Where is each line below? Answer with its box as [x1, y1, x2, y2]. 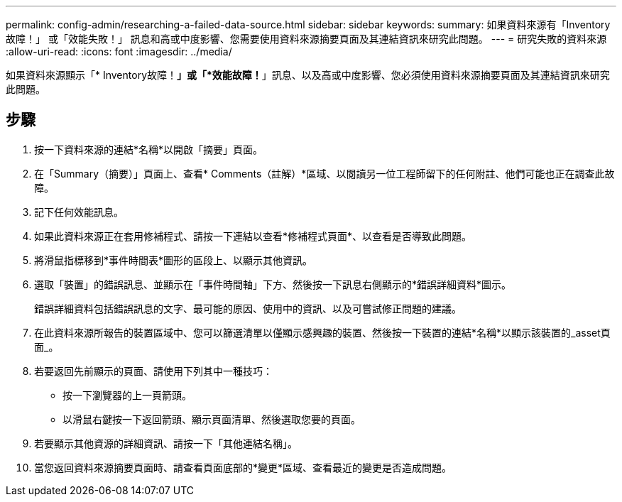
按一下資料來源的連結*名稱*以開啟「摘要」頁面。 [34, 143, 263, 155]
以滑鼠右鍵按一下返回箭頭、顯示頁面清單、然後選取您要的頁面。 [62, 413, 361, 425]
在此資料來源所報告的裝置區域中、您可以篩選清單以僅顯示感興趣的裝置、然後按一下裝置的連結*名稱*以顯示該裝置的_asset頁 [34, 326, 611, 339]
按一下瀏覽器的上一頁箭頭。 [62, 388, 192, 401]
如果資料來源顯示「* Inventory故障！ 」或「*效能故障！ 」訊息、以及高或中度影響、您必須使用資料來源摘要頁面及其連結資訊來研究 [6, 69, 610, 81]
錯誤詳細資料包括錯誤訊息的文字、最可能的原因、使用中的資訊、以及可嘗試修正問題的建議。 [34, 302, 462, 315]
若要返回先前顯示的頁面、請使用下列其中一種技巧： [34, 364, 273, 377]
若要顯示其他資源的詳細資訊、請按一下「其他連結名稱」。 [34, 437, 298, 449]
